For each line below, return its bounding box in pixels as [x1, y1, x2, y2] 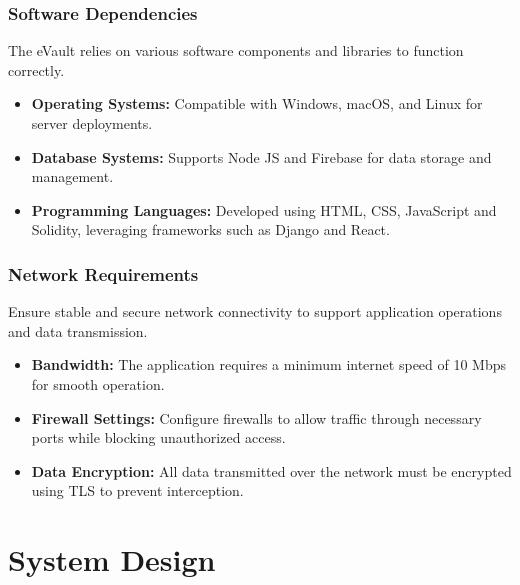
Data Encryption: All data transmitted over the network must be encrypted [31, 460, 512, 481]
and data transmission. [8, 320, 148, 341]
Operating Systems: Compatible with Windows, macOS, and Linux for [31, 93, 483, 114]
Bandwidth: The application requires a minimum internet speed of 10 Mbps [31, 354, 507, 375]
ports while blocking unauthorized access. [31, 427, 286, 448]
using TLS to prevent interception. [31, 480, 244, 501]
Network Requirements [8, 261, 199, 286]
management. [31, 166, 114, 187]
